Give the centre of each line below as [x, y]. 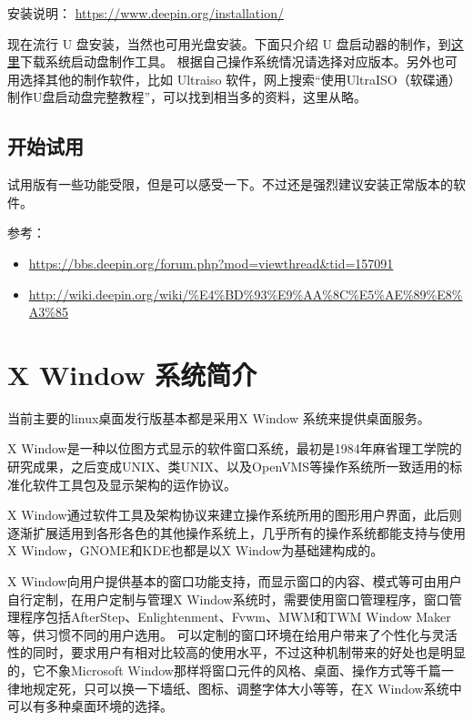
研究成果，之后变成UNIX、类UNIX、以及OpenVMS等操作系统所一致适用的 [229, 467]
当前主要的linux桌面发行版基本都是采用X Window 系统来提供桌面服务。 [219, 417]
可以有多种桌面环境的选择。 [90, 706]
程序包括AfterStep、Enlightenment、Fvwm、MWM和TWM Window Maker [235, 617]
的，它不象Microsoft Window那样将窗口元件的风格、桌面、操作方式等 [211, 670]
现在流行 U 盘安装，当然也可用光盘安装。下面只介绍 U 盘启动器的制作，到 [229, 43]
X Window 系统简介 [132, 374]
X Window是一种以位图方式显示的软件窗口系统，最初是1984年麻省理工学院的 [235, 448]
